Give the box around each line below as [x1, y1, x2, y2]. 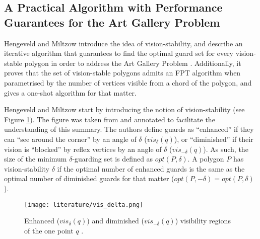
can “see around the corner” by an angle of [4, 133, 137, 144]
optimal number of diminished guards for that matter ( [4, 173, 174, 184]
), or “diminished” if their [174, 133, 253, 144]
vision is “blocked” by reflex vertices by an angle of [4, 143, 162, 154]
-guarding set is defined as [72, 153, 153, 164]
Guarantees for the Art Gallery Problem [4, 14, 220, 30]
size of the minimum [4, 153, 67, 164]
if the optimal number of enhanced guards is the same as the [57, 163, 245, 174]
